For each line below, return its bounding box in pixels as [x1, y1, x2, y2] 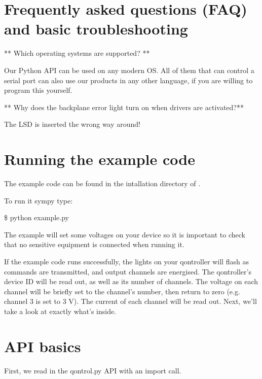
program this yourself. [4, 85, 72, 95]
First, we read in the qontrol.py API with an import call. [4, 365, 181, 375]
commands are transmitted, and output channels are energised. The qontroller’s [4, 266, 251, 277]
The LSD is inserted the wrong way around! [4, 119, 140, 129]
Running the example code [4, 149, 195, 169]
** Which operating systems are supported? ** [4, 48, 150, 58]
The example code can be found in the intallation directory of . [4, 178, 201, 188]
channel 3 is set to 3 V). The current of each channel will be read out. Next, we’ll [4, 296, 257, 306]
